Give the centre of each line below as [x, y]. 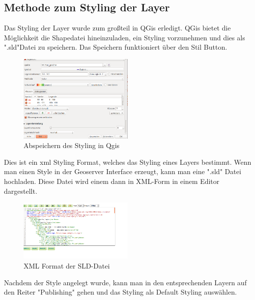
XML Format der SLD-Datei [67, 265]
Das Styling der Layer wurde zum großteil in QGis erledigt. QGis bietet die [117, 28]
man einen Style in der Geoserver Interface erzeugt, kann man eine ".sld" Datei [123, 171]
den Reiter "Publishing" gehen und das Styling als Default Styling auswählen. [120, 292]
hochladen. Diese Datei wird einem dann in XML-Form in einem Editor [112, 181]
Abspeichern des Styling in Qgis [72, 145]
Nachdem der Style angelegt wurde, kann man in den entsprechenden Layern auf [125, 282]
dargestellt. [21, 191]
